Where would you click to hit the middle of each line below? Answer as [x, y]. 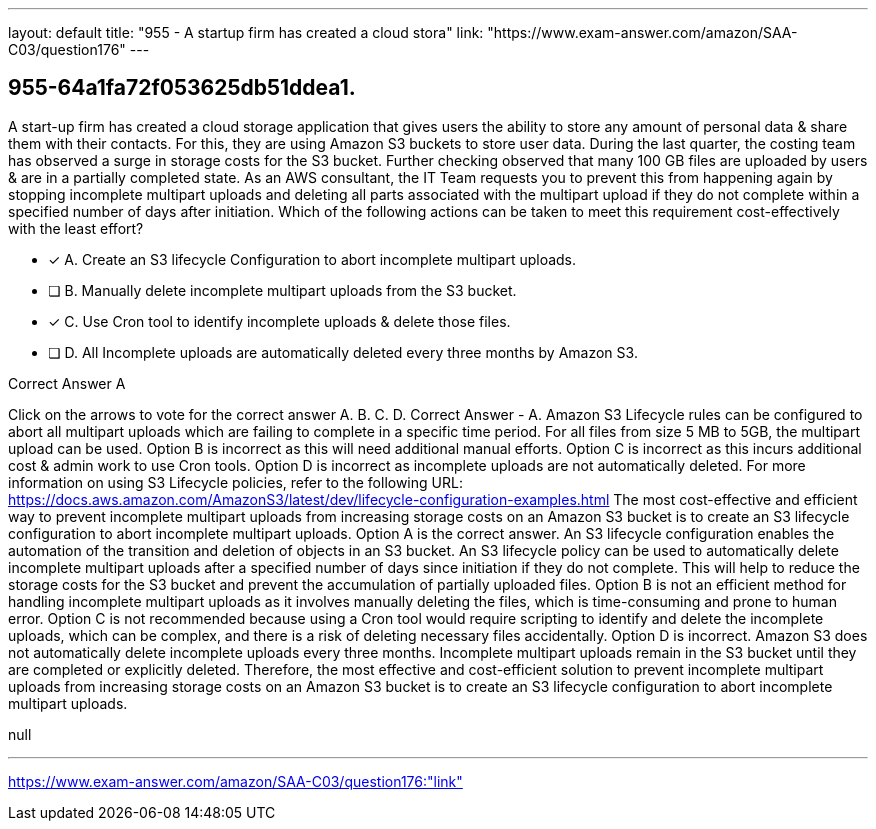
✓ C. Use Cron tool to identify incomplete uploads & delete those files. [279, 321]
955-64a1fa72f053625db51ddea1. [182, 88]
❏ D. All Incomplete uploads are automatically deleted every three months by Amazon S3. [343, 352]
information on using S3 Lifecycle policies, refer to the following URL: [235, 482]
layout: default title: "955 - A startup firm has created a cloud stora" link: [246, 32]
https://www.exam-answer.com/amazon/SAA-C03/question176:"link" [235, 781]
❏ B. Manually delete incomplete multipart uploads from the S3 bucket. [282, 290]
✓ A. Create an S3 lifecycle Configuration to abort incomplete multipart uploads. [312, 259]
